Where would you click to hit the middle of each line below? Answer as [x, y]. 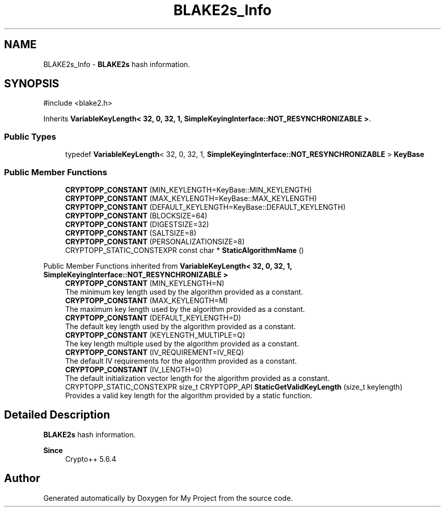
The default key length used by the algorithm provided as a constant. [181, 326]
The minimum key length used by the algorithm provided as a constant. [184, 292]
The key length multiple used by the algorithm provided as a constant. [182, 343]
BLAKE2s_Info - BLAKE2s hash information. [117, 64]
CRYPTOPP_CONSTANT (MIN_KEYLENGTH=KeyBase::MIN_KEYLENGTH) [188, 189]
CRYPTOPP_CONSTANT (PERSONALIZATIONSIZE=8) [155, 241]
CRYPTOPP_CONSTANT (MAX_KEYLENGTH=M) [147, 300]
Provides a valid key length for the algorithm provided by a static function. [189, 395]
